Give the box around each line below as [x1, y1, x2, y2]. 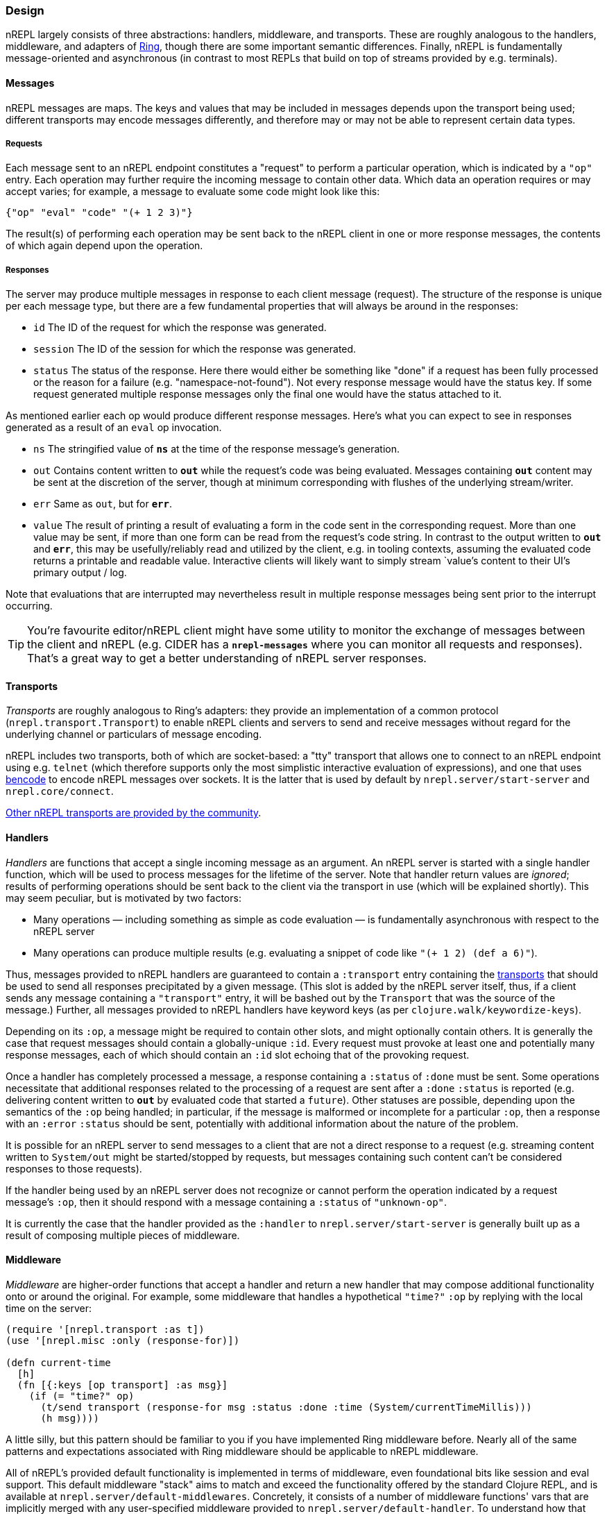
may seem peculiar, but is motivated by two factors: [6, 891, 241, 904]
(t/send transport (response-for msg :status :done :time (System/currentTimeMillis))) [40, 1401, 532, 1413]
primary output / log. [33, 566, 127, 579]
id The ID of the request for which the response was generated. [33, 321, 327, 334]
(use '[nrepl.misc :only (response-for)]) [6, 1334, 240, 1346]
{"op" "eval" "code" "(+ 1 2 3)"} [6, 207, 193, 219]
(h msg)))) [40, 1412, 99, 1424]
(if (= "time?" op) [28, 1390, 135, 1402]
